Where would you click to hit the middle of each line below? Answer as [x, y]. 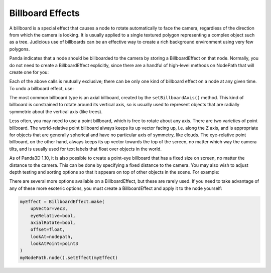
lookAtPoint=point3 [54, 244]
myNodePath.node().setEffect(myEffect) [69, 257]
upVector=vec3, [49, 209]
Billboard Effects [45, 13]
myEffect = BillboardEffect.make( [62, 201]
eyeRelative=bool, [53, 216]
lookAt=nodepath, [52, 236]
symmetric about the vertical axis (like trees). [56, 111]
